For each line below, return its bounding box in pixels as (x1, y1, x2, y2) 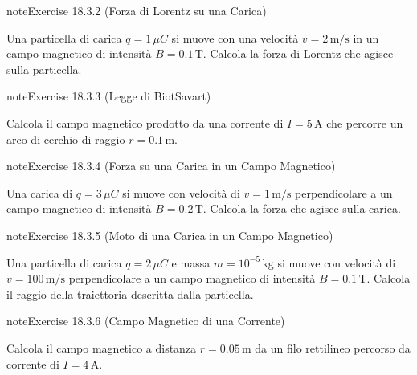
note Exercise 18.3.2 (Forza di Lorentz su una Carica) (6, 2, 267, 18)
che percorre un (326, 114, 403, 131)
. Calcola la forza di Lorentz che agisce (202, 45, 394, 62)
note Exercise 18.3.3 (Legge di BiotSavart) (6, 88, 211, 104)
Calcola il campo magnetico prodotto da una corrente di (6, 114, 284, 131)
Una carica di (6, 184, 73, 201)
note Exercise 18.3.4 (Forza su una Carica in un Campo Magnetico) (6, 157, 336, 174)
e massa (171, 254, 211, 271)
